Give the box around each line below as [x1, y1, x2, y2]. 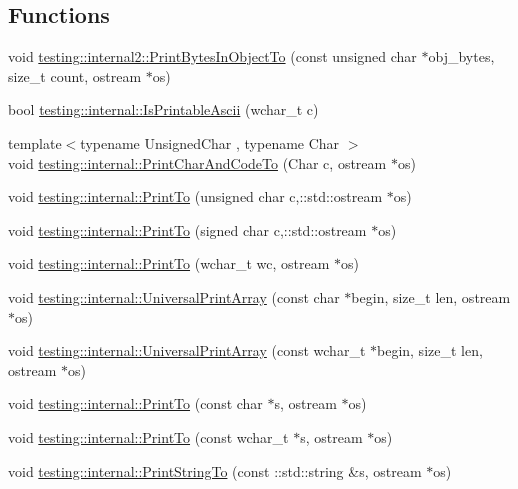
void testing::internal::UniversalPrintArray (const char [8, 286, 340, 307]
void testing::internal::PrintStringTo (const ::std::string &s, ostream [8, 460, 422, 481]
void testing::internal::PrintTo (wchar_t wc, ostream [8, 253, 330, 274]
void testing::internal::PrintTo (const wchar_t [8, 426, 289, 447]
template [8, 132, 62, 153]
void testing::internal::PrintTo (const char [8, 393, 263, 414]
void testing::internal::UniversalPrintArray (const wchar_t [8, 340, 366, 361]
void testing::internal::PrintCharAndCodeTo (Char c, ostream [8, 152, 387, 173]
